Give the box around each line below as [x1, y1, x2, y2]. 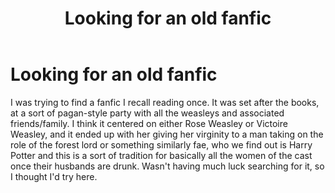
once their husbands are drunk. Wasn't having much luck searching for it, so [10, 160, 325, 172]
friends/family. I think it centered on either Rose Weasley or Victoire [10, 117, 288, 129]
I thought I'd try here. [10, 170, 98, 182]
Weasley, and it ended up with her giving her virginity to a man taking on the [10, 128, 324, 140]
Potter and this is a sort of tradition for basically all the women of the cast [10, 149, 313, 161]
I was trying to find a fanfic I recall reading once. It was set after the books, [10, 96, 320, 108]
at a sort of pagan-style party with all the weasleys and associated [10, 107, 285, 119]
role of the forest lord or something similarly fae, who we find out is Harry [10, 138, 313, 151]
